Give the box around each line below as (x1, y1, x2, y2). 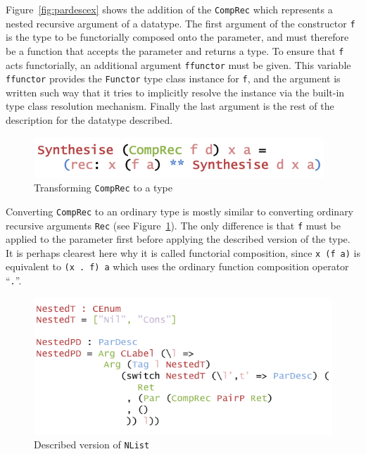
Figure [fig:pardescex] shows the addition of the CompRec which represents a (6, 2, 333, 16)
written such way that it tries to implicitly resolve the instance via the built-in (6, 84, 345, 99)
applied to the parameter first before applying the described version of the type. (6, 232, 351, 246)
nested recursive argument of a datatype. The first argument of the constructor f (6, 15, 355, 30)
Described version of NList (34, 437, 150, 452)
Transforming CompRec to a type (34, 180, 172, 195)
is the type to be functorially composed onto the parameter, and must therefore (6, 30, 349, 44)
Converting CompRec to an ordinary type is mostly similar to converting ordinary (6, 203, 354, 218)
